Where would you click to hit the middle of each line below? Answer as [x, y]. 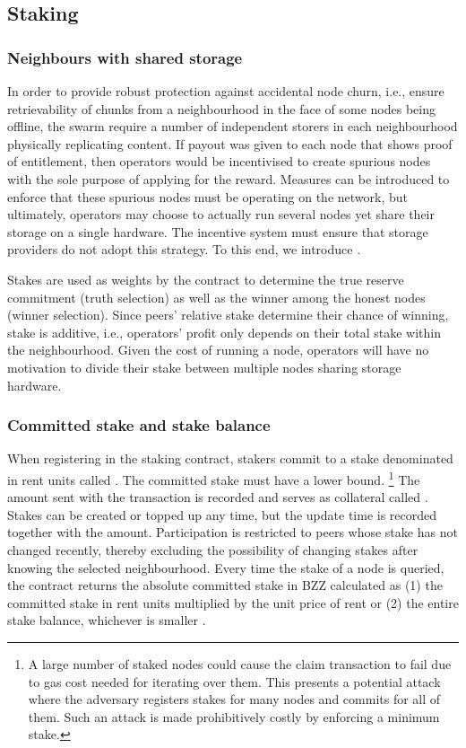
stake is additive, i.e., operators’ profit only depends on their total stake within [224, 332]
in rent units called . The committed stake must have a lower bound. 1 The [214, 478]
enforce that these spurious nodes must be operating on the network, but [207, 196]
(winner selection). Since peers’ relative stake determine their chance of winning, [228, 315]
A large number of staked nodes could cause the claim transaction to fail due [240, 663]
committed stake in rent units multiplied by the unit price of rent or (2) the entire [233, 602]
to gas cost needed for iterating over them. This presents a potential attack [234, 681]
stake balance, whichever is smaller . [107, 620]
